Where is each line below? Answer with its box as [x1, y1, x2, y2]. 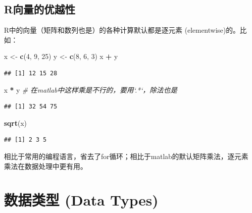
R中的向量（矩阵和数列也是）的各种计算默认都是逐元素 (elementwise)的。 [4, 25, 240, 35]
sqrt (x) [4, 117, 27, 128]
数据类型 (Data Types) [4, 190, 158, 210]
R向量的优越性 [4, 1, 76, 17]
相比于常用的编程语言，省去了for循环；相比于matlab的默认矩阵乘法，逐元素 [4, 151, 249, 161]
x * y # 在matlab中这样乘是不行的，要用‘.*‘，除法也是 [4, 84, 178, 95]
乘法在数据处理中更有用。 [4, 160, 87, 171]
